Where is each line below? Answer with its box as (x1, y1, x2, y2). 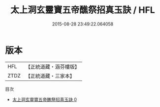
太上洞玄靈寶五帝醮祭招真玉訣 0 (12, 96, 77, 102)
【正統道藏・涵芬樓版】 (25, 63, 80, 70)
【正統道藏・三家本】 (25, 72, 75, 79)
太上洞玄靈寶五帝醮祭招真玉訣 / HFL (10, 4, 155, 16)
